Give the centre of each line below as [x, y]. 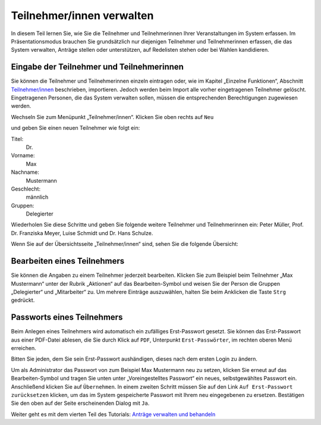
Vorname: [23, 155]
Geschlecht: [26, 189]
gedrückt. [23, 300]
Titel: [17, 139]
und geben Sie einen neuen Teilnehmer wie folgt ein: [75, 128]
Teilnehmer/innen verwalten [82, 15]
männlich [37, 197]
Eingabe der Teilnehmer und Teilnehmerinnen [97, 67]
